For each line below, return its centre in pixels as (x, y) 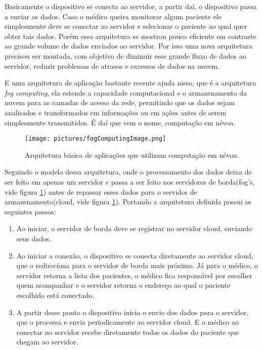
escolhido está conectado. (55, 295)
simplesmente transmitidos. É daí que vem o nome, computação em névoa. (120, 122)
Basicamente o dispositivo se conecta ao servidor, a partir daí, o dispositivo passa (131, 6)
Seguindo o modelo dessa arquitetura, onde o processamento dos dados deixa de (128, 172)
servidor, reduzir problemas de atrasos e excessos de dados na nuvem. (112, 65)
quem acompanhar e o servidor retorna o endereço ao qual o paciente (123, 285)
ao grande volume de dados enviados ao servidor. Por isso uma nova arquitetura (128, 46)
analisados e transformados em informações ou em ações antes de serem (116, 112)
